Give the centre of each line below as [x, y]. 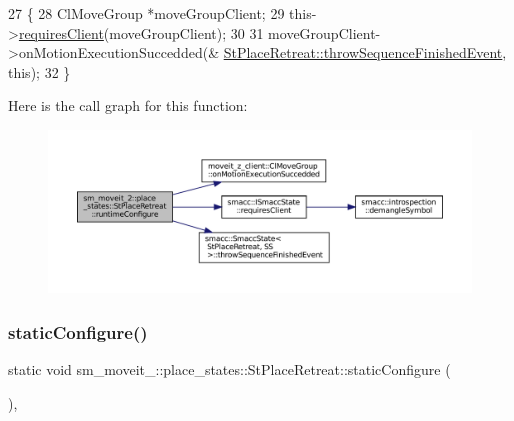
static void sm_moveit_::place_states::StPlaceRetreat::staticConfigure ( [229, 368]
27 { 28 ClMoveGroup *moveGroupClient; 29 [146, 13]
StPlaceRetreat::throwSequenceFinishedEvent [363, 52]
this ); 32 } [39, 71]
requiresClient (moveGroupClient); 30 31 [141, 32]
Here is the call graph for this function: [128, 105]
